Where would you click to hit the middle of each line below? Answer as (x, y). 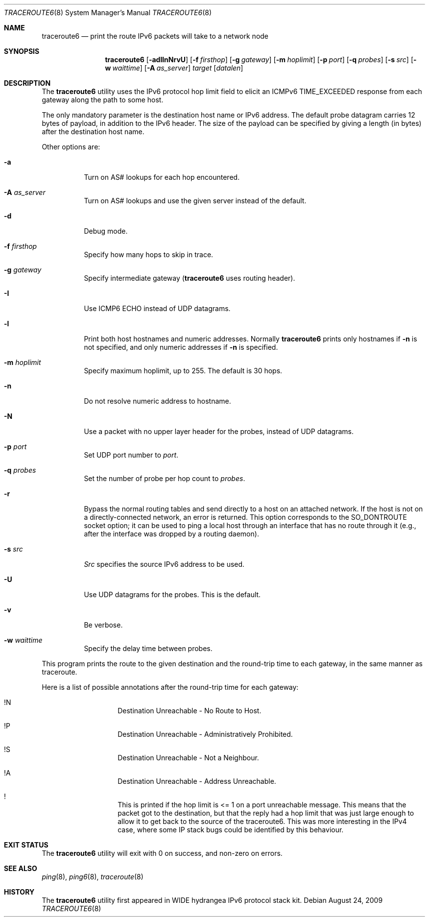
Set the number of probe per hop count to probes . (165, 478)
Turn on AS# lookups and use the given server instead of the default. (195, 201)
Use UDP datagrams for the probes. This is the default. (172, 594)
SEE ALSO (21, 868)
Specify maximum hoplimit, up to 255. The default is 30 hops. (183, 371)
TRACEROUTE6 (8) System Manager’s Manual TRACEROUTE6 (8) (108, 12)
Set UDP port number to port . (131, 455)
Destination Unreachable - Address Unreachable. (197, 781)
